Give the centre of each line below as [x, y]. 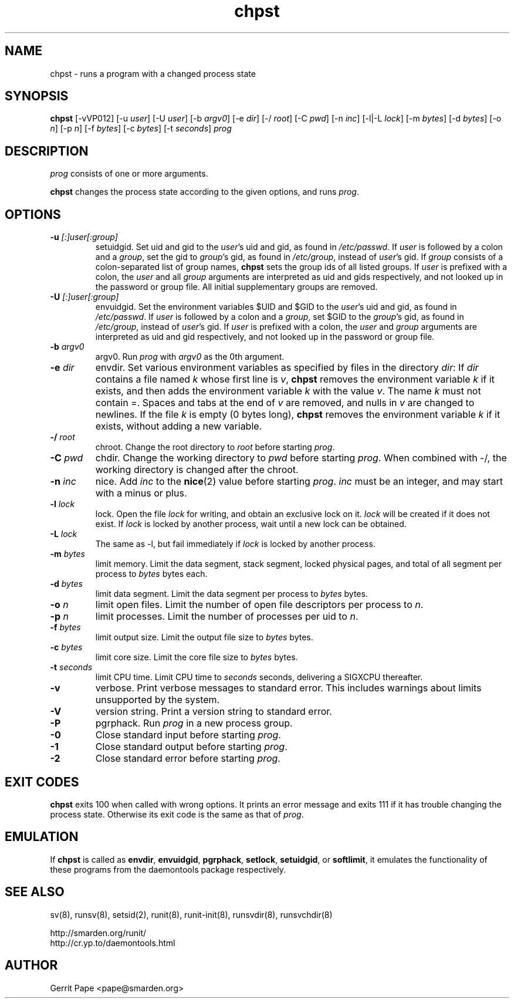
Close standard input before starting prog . [188, 735]
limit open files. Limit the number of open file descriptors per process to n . [259, 605]
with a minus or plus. [141, 493]
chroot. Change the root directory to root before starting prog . [215, 447]
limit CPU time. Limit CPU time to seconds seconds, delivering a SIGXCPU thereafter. [259, 677]
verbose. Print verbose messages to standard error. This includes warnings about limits [288, 688]
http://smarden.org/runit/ [98, 933]
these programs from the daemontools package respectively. [168, 869]
